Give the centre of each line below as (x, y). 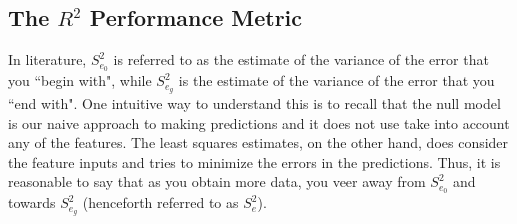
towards (32, 202)
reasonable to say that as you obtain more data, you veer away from (217, 181)
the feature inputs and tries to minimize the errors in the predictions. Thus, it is (254, 161)
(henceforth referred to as (160, 202)
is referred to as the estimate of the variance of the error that (301, 59)
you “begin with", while (80, 80)
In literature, (47, 59)
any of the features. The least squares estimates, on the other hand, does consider (258, 142)
